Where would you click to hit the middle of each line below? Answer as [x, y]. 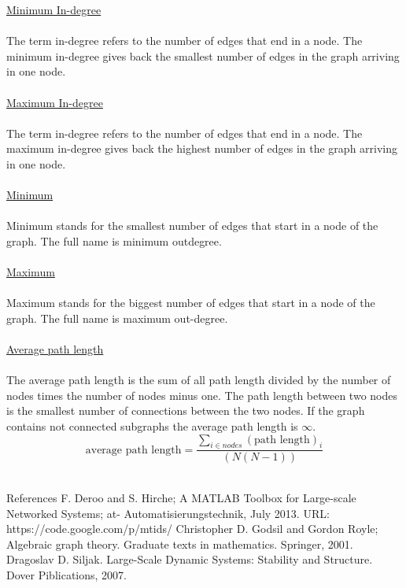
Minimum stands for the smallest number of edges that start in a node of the [192, 226]
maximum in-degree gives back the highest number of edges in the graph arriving [202, 148]
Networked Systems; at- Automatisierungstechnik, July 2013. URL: [168, 513]
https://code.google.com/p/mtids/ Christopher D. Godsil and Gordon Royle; [192, 529]
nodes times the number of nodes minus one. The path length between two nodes [202, 395]
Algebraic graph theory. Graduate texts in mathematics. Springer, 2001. [180, 544]
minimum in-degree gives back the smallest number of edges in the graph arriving [203, 55]
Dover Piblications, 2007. [66, 575]
